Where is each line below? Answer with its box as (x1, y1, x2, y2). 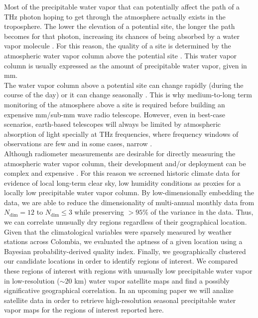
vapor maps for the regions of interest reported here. (4, 305, 164, 315)
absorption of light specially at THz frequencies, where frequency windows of (4, 128, 239, 139)
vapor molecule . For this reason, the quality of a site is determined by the (4, 40, 231, 51)
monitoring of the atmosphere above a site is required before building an (4, 99, 225, 109)
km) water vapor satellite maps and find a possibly (74, 275, 230, 286)
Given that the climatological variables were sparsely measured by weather (4, 226, 232, 237)
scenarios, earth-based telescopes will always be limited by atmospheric (4, 119, 221, 129)
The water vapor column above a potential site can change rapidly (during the (4, 79, 244, 90)
